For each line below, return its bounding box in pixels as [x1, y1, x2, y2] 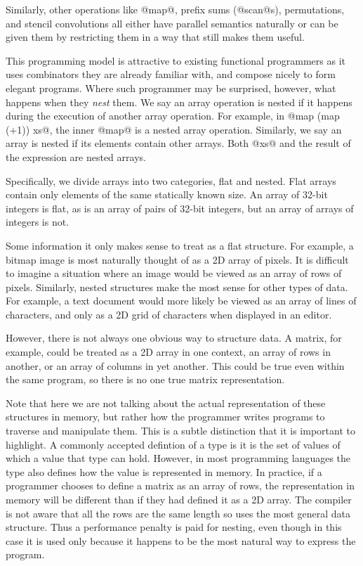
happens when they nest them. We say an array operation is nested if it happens [6, 94, 352, 109]
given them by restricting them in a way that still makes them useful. [6, 30, 305, 44]
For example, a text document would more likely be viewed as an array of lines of [6, 293, 357, 308]
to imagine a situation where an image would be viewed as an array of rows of [6, 266, 342, 281]
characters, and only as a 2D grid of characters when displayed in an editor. [6, 307, 332, 321]
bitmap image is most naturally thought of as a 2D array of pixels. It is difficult [6, 252, 349, 266]
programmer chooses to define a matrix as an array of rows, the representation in [6, 478, 355, 493]
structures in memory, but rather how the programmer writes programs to [6, 409, 325, 424]
